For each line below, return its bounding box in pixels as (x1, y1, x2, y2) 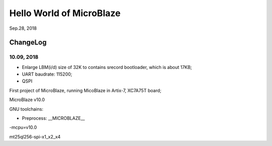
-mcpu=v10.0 (9, 124, 37, 130)
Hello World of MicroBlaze (9, 8, 121, 19)
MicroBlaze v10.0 (9, 97, 45, 103)
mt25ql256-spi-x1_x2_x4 (9, 133, 61, 139)
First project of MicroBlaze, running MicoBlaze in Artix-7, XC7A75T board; (9, 87, 162, 93)
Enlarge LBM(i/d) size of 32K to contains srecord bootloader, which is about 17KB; (22, 64, 192, 70)
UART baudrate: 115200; (22, 71, 73, 78)
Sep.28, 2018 (9, 25, 37, 31)
